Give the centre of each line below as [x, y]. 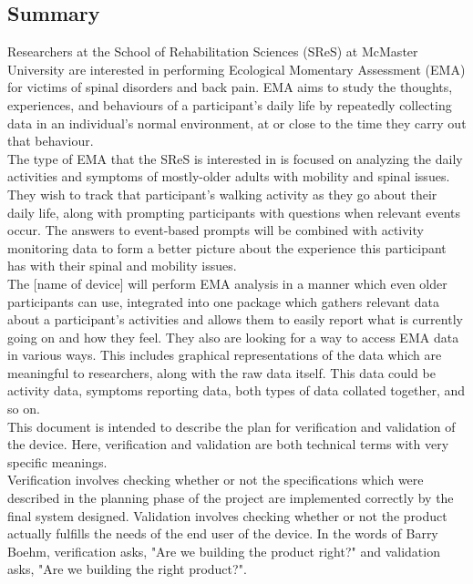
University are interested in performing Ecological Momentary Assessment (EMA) [236, 69]
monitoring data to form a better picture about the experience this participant [227, 247]
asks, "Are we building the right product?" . [127, 569]
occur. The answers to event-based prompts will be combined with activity [216, 230]
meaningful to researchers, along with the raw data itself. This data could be [221, 372]
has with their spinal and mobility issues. [122, 266]
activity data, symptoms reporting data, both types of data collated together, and [236, 390]
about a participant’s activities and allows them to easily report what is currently [235, 319]
